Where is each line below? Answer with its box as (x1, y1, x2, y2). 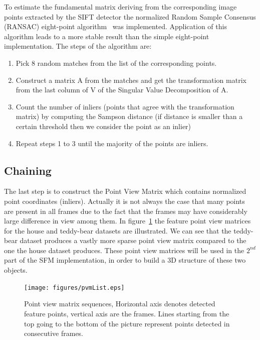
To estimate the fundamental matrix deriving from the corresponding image (4, 2, 237, 12)
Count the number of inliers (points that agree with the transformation (16, 101, 234, 111)
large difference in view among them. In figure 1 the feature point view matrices (4, 215, 251, 226)
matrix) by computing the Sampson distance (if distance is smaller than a (16, 111, 243, 122)
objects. (4, 265, 28, 275)
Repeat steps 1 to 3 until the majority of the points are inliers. (16, 138, 208, 148)
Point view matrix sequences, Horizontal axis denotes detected (24, 298, 215, 309)
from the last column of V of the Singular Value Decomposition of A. (16, 84, 228, 95)
